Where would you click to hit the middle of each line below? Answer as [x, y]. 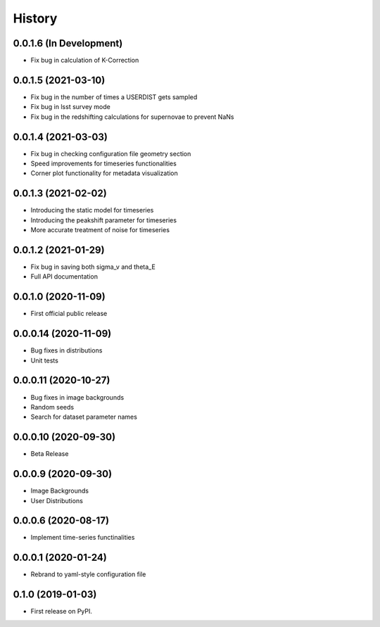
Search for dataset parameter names [84, 417]
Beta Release [50, 454]
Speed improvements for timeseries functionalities [104, 164]
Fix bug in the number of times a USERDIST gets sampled [114, 97]
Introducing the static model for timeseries [92, 210]
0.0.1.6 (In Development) [68, 43]
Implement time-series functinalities [83, 538]
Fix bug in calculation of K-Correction [85, 61]
